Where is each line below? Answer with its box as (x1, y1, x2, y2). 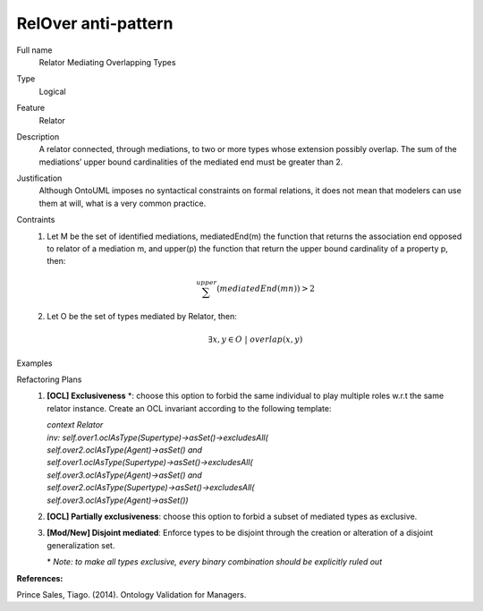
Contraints (16, 215, 55, 225)
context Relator (47, 420, 104, 430)
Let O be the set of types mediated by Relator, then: (47, 311, 237, 322)
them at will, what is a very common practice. (38, 198, 207, 208)
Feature (16, 103, 45, 114)
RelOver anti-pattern (16, 13, 174, 33)
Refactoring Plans (16, 374, 82, 385)
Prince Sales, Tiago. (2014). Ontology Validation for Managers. (16, 589, 247, 599)
